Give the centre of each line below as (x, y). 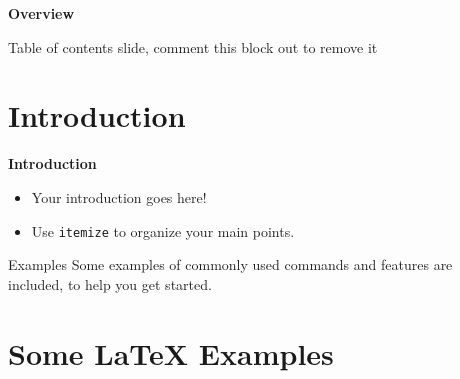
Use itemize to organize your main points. (163, 230)
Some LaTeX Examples (171, 352)
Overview (41, 13)
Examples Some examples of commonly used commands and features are (230, 264)
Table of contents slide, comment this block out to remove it (193, 46)
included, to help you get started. (110, 283)
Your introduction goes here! (119, 196)
